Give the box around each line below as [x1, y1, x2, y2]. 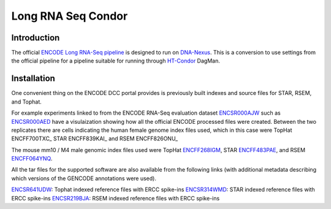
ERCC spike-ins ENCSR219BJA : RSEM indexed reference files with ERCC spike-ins [11, 194, 220, 202]
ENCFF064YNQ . [11, 155, 53, 162]
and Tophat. [11, 98, 42, 105]
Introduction [11, 32, 60, 43]
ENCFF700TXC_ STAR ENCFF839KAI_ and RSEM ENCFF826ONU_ [11, 135, 178, 142]
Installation [11, 74, 55, 84]
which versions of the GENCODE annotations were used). [11, 175, 156, 182]
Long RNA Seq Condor [11, 9, 128, 23]
